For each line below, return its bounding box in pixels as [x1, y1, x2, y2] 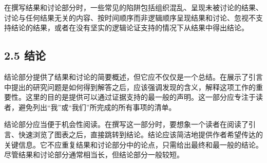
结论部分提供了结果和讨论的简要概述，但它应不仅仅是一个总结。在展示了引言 [4, 71, 263, 82]
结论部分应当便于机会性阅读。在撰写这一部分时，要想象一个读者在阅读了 [4, 119, 249, 130]
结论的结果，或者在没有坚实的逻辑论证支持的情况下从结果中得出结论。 [11, 22, 249, 33]
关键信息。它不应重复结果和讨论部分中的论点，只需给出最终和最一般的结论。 [4, 139, 263, 150]
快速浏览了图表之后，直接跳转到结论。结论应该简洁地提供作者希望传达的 [18, 129, 263, 139]
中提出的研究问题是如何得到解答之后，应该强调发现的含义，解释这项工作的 [4, 81, 256, 92]
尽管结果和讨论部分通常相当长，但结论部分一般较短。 [4, 149, 184, 160]
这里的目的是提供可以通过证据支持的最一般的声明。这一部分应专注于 [25, 92, 256, 102]
